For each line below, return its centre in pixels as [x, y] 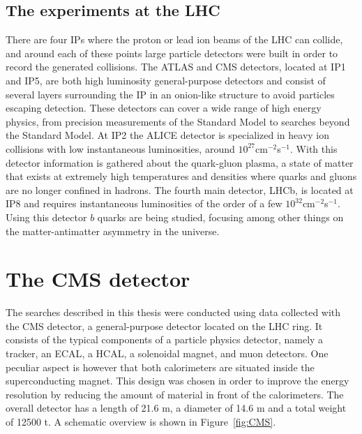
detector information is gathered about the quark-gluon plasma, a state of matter [180, 162]
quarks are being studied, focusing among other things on [220, 217]
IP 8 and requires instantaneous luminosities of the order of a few [144, 203]
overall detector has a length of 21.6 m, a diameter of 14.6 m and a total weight [176, 408]
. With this [314, 148]
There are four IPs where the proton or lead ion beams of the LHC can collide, [174, 39]
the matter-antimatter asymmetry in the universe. [113, 231]
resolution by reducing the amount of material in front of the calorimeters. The [175, 394]
